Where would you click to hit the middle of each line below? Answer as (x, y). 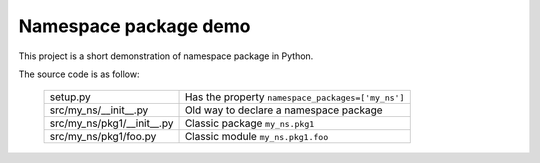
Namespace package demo (134, 26)
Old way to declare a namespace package (284, 110)
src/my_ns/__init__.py (99, 110)
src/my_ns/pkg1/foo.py (103, 137)
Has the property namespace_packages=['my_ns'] (294, 97)
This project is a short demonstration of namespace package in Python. (166, 56)
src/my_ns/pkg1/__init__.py (111, 123)
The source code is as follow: (79, 74)
